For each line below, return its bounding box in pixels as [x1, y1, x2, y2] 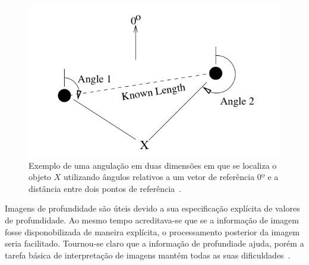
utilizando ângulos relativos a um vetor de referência [64, 171, 255, 183]
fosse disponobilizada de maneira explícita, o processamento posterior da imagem [5, 225, 300, 238]
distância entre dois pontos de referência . [29, 182, 182, 194]
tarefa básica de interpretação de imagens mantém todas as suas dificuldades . [5, 248, 291, 261]
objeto [29, 171, 52, 183]
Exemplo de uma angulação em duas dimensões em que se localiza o [29, 159, 277, 171]
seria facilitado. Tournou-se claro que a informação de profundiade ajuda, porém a [5, 237, 304, 250]
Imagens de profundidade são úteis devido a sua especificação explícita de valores [5, 202, 300, 214]
